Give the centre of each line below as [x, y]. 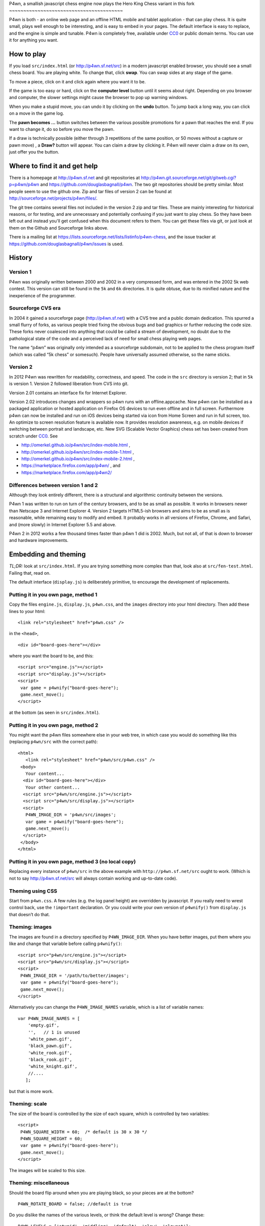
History [21, 258]
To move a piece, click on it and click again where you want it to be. [78, 81]
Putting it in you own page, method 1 [53, 594]
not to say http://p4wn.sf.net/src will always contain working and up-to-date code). [93, 878]
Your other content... [53, 787]
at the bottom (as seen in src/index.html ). [54, 712]
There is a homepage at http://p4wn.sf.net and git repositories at [74, 178]
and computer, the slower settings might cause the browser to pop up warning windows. [99, 98]
